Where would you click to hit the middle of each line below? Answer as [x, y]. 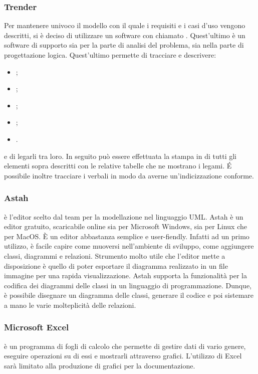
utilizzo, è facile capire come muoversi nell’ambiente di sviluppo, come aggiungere [129, 246]
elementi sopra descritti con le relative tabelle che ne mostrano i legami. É [118, 166]
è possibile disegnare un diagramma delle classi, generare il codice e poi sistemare [129, 295]
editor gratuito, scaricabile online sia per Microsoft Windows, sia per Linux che [125, 226]
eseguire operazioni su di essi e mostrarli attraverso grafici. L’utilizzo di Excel [123, 356]
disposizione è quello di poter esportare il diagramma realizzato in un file [116, 265]
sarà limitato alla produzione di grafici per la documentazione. [100, 365]
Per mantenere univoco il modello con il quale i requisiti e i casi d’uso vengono [125, 25]
